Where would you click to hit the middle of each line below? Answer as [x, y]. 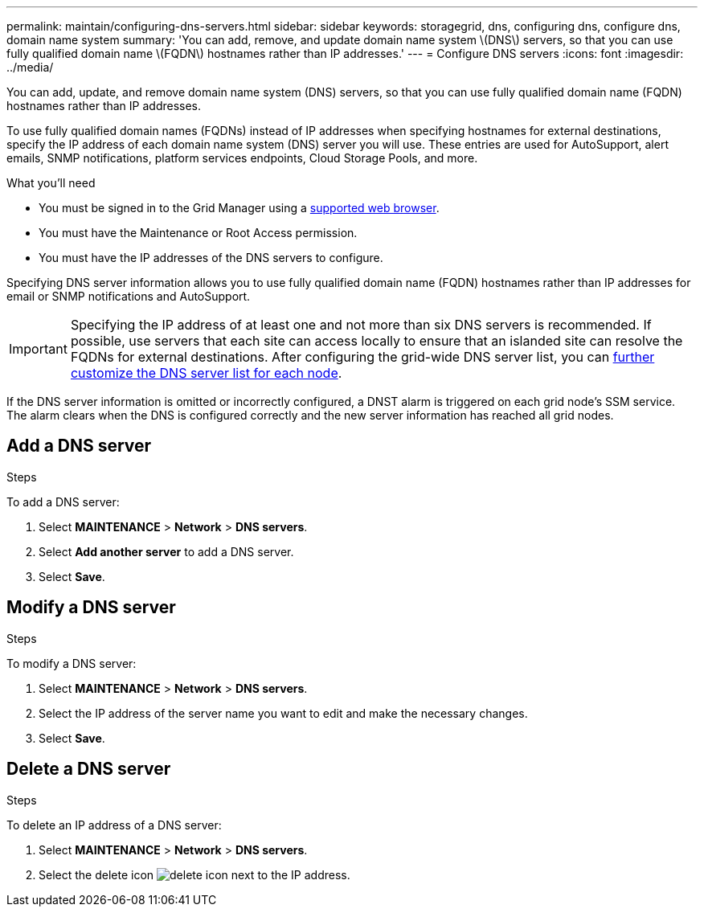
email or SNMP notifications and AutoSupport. [129, 296]
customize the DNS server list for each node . [206, 373]
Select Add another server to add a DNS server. [166, 551]
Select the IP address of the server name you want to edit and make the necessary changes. [283, 713]
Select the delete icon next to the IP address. [194, 874]
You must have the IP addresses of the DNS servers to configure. [211, 258]
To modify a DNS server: [72, 663]
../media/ [30, 67]
